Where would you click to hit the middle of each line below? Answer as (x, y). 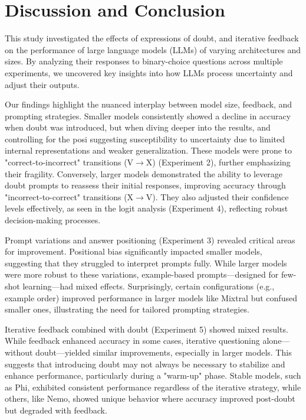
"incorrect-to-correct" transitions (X (69, 196)
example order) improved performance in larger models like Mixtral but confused (151, 297)
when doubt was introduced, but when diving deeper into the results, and (138, 127)
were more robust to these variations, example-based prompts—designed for (142, 274)
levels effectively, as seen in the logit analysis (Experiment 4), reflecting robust (147, 208)
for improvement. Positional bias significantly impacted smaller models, (134, 251)
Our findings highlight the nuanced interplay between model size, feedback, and (149, 104)
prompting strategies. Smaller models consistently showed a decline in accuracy (148, 115)
